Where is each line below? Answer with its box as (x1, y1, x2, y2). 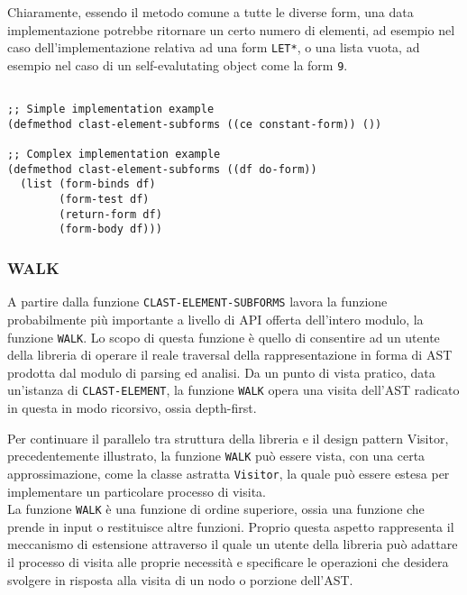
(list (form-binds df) (20, 178, 156, 191)
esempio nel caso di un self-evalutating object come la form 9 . (7, 55, 348, 74)
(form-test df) (59, 193, 150, 206)
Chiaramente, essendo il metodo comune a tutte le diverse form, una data (7, 3, 414, 21)
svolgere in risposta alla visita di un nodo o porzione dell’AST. (7, 570, 353, 589)
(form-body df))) (59, 223, 162, 236)
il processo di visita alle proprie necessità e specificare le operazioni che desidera (7, 552, 449, 571)
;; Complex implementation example (7, 148, 221, 161)
